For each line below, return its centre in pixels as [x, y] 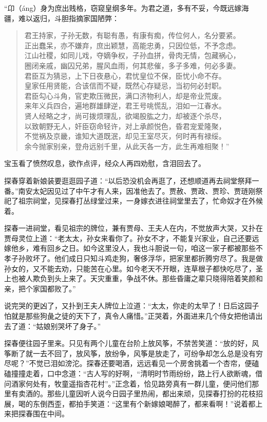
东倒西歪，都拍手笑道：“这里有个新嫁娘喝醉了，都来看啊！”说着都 [144, 403]
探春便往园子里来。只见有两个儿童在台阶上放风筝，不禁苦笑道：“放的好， [128, 343]
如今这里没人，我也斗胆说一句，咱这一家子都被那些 [169, 248]
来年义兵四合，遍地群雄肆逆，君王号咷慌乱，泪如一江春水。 [125, 106]
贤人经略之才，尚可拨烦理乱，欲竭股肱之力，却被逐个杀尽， [125, 115]
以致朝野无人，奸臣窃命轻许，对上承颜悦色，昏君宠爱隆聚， [125, 126]
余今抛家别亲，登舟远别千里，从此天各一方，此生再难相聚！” [127, 146]
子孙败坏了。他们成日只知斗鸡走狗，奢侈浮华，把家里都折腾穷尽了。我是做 [137, 258]
